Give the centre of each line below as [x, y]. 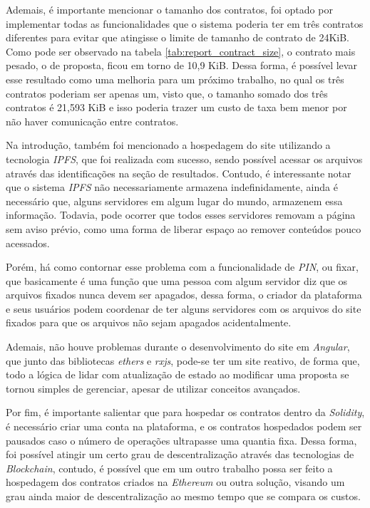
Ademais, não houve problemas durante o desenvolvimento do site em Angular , [178, 347]
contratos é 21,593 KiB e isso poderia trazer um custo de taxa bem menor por [176, 107]
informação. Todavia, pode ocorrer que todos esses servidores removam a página [181, 215]
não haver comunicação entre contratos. [92, 121]
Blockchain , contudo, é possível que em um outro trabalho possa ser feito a [169, 468]
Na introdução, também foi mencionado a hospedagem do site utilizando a [168, 145]
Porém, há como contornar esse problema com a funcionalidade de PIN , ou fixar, [182, 267]
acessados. [28, 243]
